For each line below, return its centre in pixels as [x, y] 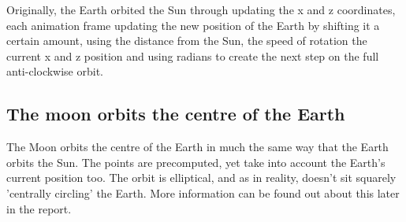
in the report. [39, 208]
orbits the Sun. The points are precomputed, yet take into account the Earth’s [196, 162]
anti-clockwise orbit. [55, 71]
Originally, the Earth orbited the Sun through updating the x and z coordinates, [201, 9]
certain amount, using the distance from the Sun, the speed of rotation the [187, 41]
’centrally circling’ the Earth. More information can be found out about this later [203, 192]
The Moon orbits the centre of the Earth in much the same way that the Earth [197, 147]
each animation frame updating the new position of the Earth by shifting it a [193, 25]
